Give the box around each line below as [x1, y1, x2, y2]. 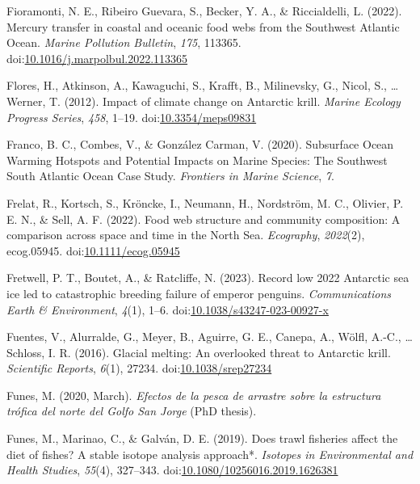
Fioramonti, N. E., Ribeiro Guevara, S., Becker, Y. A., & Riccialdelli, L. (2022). [6, 2, 402, 19]
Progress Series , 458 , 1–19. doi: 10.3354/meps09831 [6, 108, 257, 125]
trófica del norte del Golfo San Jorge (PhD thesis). [6, 402, 257, 419]
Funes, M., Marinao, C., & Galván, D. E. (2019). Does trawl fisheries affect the [6, 430, 398, 447]
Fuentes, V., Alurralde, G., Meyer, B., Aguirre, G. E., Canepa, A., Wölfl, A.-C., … [6, 328, 413, 345]
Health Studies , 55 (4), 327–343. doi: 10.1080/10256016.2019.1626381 [6, 461, 338, 478]
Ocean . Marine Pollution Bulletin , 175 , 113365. [6, 34, 241, 51]
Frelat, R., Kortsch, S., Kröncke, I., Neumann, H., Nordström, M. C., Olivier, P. [6, 194, 404, 211]
